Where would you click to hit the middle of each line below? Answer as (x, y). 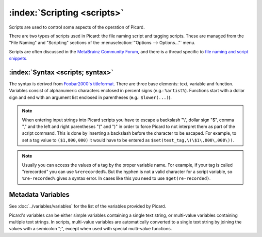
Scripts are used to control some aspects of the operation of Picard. (77, 27)
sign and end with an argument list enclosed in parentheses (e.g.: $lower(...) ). (90, 97)
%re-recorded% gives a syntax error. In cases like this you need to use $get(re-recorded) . (116, 178)
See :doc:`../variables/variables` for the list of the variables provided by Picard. (88, 206)
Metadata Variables (39, 195)
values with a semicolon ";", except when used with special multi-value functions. (90, 229)
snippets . (18, 59)
